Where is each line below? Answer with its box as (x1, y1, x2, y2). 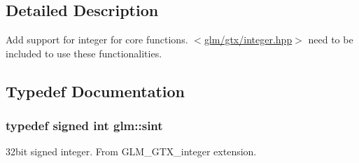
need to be (308, 32, 353, 47)
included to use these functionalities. (6, 45, 162, 60)
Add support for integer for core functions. (6, 32, 188, 47)
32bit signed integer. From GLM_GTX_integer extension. (6, 144, 257, 159)
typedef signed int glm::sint (6, 117, 163, 134)
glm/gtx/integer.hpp (204, 32, 293, 47)
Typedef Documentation (6, 80, 185, 101)
